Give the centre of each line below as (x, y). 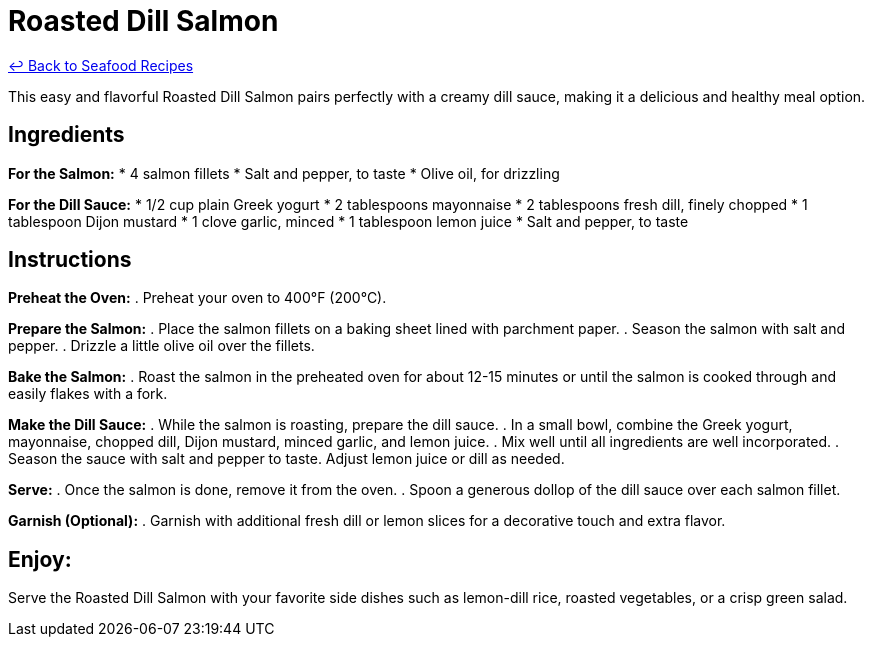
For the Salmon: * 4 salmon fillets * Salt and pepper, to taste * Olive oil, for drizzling (284, 173)
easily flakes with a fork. (88, 394)
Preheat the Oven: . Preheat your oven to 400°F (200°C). (197, 298)
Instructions (70, 260)
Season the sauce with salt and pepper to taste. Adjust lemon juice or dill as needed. (286, 459)
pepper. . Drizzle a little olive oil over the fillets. (161, 346)
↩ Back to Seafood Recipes (101, 65)
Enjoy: (40, 559)
